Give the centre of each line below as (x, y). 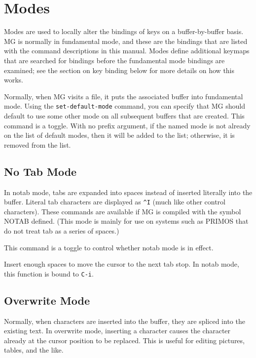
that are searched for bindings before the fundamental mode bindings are (114, 60)
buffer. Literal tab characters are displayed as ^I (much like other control (115, 202)
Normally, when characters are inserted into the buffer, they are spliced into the (125, 321)
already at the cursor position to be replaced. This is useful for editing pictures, (124, 340)
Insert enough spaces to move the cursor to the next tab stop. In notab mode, (122, 264)
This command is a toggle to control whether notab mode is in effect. (109, 247)
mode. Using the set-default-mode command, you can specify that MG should (125, 106)
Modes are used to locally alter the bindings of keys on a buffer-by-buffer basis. (124, 31)
